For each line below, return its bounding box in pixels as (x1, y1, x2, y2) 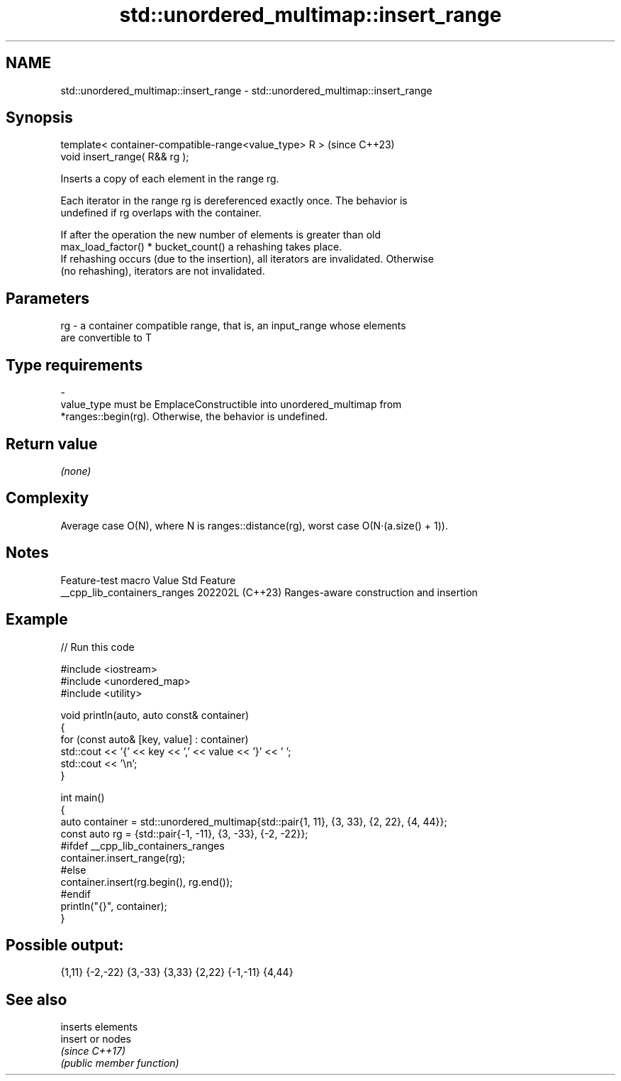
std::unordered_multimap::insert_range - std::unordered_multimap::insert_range (60, 84, 432, 97)
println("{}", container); (60, 899, 167, 912)
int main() (60, 791, 105, 803)
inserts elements (60, 1021, 138, 1033)
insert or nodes (60, 1033, 132, 1046)
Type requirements (6, 356, 143, 374)
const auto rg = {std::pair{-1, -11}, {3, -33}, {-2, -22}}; (60, 827, 308, 840)
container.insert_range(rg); (60, 851, 186, 864)
